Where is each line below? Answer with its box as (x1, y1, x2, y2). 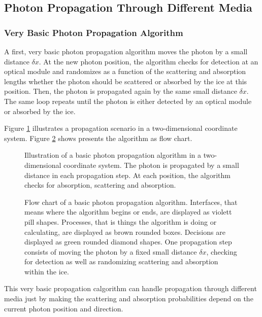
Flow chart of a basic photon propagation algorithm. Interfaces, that (24, 196, 238, 207)
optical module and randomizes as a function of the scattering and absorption (4, 66, 246, 77)
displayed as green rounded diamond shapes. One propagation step (24, 236, 232, 247)
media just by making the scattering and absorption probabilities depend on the (4, 293, 253, 304)
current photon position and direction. (4, 303, 123, 313)
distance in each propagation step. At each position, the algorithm (24, 169, 231, 180)
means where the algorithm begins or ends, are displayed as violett (24, 206, 232, 217)
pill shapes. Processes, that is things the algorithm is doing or (24, 216, 217, 227)
